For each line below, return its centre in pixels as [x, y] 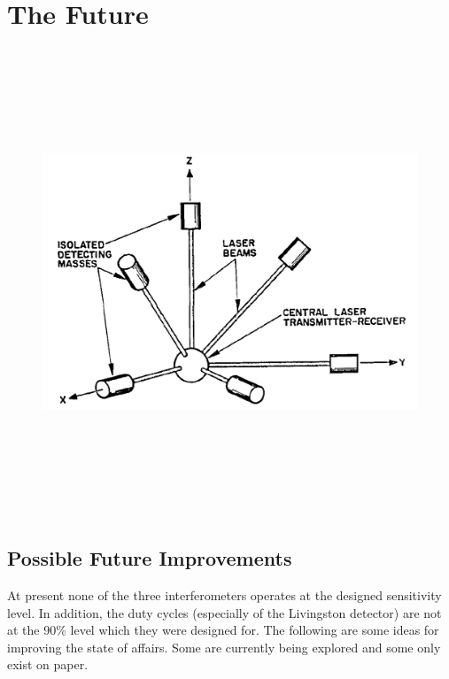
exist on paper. [48, 664]
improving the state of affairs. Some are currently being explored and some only [224, 647]
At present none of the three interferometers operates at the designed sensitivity [224, 594]
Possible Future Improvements [150, 558]
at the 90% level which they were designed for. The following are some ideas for [223, 630]
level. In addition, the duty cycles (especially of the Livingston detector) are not [224, 612]
